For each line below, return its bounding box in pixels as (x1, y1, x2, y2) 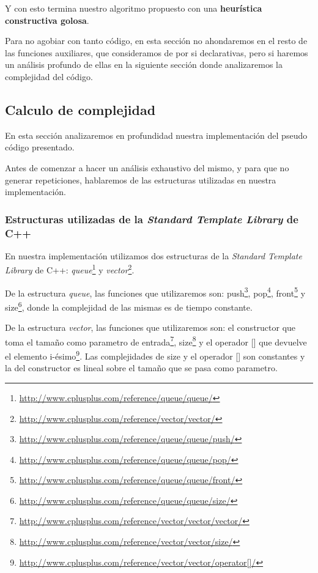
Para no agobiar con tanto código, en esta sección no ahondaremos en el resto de (5, 34, 308, 47)
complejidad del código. (5, 70, 93, 83)
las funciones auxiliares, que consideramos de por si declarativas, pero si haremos (5, 46, 308, 59)
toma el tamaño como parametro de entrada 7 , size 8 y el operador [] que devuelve (5, 333, 307, 348)
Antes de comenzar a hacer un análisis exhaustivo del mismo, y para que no (5, 161, 289, 174)
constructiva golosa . (5, 13, 89, 26)
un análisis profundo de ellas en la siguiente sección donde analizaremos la (5, 58, 283, 71)
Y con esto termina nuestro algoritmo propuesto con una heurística (5, 2, 262, 14)
